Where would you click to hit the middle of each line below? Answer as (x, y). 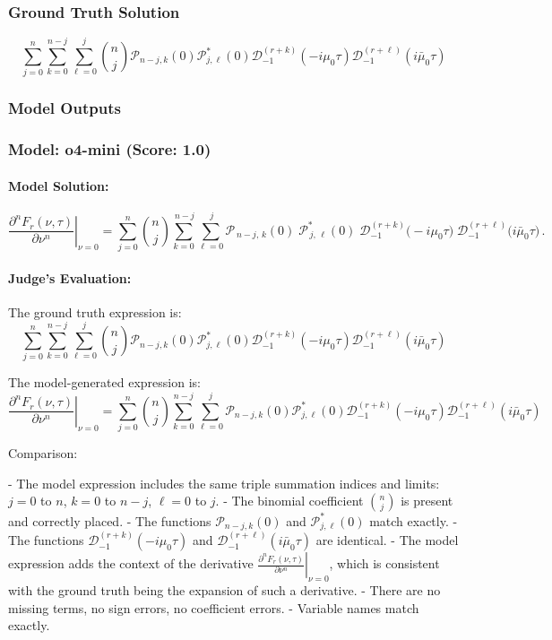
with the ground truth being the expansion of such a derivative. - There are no (224, 589)
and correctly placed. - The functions (110, 520)
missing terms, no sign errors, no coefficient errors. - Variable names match (214, 607)
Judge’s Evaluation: (70, 277)
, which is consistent (384, 563)
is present (427, 501)
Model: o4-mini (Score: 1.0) (110, 149)
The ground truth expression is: (95, 311)
